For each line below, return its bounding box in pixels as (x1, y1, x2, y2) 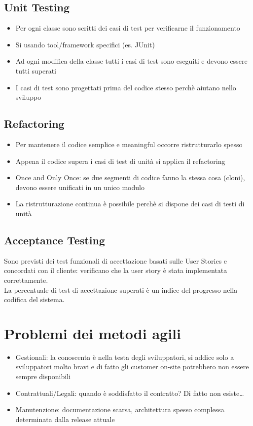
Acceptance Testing (4, 232, 105, 247)
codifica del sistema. (4, 294, 65, 305)
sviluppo (15, 92, 41, 102)
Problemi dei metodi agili (4, 323, 181, 343)
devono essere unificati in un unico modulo (15, 182, 145, 192)
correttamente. (4, 274, 48, 285)
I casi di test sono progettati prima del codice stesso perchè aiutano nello (15, 82, 236, 92)
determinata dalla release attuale (15, 414, 115, 424)
